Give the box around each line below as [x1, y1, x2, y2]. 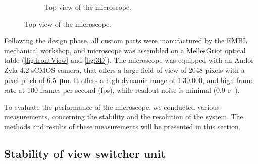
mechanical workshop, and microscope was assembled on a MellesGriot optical [4, 45, 246, 55]
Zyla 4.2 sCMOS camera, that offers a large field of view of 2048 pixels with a [4, 64, 245, 75]
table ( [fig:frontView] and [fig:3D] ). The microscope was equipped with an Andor [4, 55, 254, 65]
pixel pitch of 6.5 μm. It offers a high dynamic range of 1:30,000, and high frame [4, 74, 254, 85]
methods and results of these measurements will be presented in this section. [4, 121, 241, 131]
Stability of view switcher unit [4, 145, 166, 161]
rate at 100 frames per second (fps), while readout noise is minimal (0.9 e [4, 85, 231, 95]
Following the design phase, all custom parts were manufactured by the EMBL [4, 35, 247, 46]
